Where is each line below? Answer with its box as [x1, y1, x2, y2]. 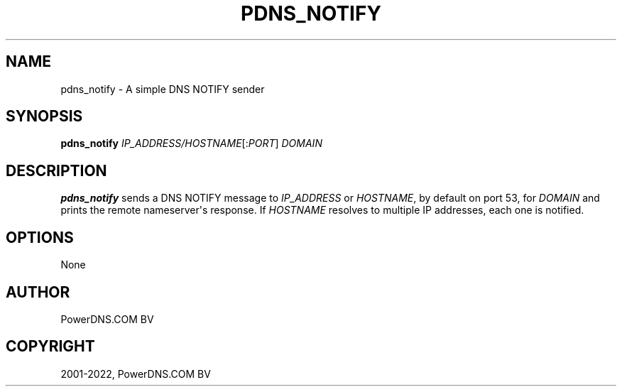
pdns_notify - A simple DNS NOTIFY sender [60, 82, 265, 95]
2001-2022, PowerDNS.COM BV [60, 367, 211, 380]
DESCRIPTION [6, 161, 107, 180]
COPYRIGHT [6, 337, 95, 356]
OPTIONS [6, 228, 74, 246]
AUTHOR [6, 283, 70, 301]
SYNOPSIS [6, 107, 83, 126]
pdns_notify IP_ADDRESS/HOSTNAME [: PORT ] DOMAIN [60, 137, 322, 150]
